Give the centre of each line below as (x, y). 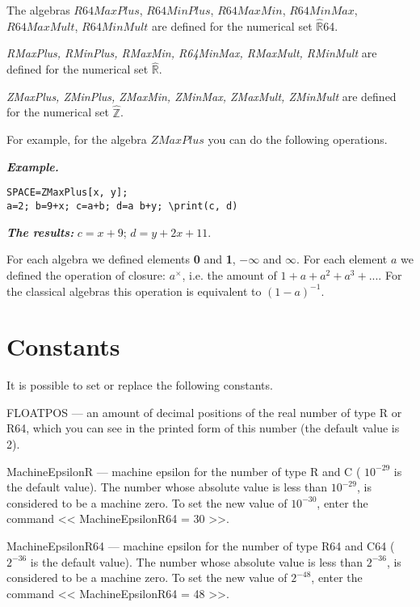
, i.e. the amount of (229, 274)
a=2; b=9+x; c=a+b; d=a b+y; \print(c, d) (122, 207)
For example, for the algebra (77, 139)
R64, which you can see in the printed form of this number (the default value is (203, 428)
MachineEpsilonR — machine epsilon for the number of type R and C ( (184, 471)
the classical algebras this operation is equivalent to (134, 291)
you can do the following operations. (298, 139)
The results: (40, 232)
